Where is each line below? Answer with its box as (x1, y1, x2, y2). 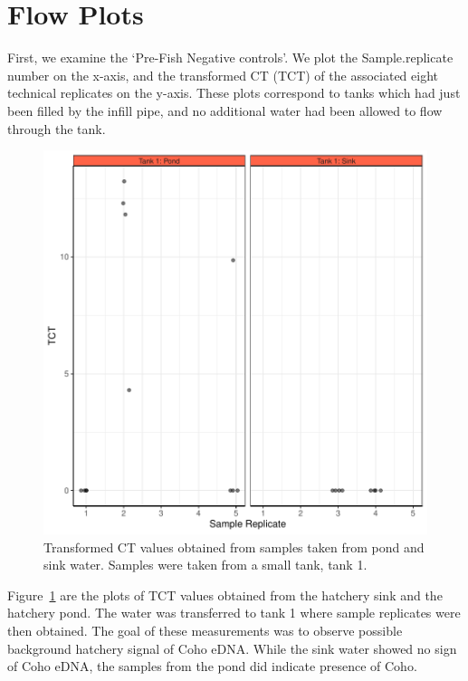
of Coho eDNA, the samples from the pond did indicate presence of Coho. (7, 657, 417, 676)
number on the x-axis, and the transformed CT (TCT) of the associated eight (7, 65, 439, 84)
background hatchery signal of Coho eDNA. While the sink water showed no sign (7, 638, 457, 657)
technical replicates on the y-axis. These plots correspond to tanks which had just (7, 83, 461, 102)
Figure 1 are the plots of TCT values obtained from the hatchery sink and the (7, 585, 443, 604)
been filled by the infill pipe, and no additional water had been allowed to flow (7, 101, 443, 120)
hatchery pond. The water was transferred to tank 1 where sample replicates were (7, 603, 461, 622)
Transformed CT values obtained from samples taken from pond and (43, 537, 425, 556)
